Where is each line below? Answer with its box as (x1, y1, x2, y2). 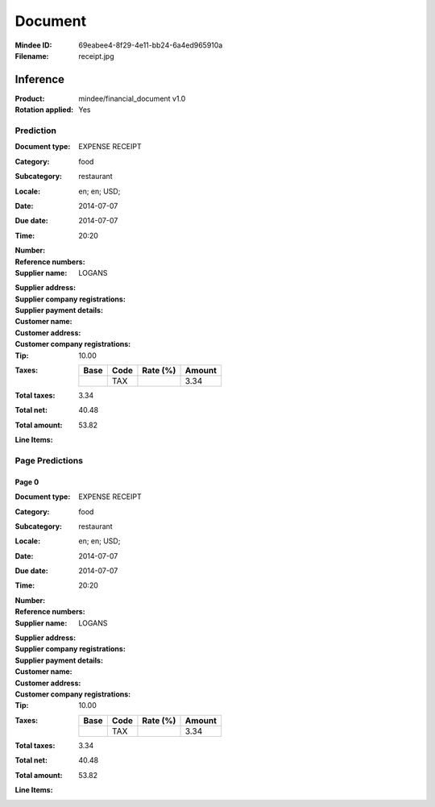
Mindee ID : (14, 40, 52, 50)
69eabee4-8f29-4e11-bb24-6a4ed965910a (78, 40, 223, 50)
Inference (14, 73, 64, 86)
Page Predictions (14, 455, 84, 466)
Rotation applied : (14, 105, 74, 114)
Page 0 (14, 476, 39, 487)
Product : (14, 94, 45, 103)
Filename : (14, 51, 49, 60)
